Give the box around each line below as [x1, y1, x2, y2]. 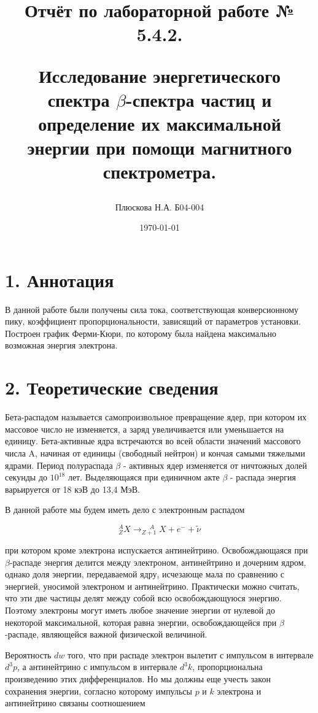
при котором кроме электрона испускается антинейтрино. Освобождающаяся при [5, 544, 308, 557]
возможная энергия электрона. [5, 339, 118, 352]
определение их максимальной [38, 110, 281, 136]
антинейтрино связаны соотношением [5, 696, 145, 709]
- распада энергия [230, 471, 296, 484]
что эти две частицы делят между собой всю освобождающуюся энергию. [5, 592, 282, 604]
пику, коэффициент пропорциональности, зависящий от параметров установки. [5, 315, 301, 328]
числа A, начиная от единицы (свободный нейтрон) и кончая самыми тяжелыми [5, 446, 305, 459]
